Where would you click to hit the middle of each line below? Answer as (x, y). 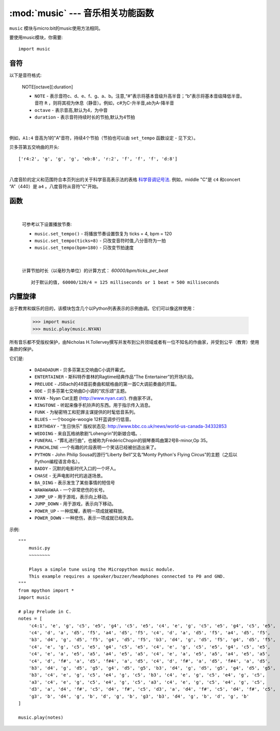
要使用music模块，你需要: (36, 37)
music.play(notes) (41, 717)
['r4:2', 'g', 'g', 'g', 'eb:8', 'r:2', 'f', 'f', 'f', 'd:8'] (98, 159)
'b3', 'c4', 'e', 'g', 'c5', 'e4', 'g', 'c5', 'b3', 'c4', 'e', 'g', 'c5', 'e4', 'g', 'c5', (147, 675)
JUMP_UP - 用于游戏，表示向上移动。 (73, 497)
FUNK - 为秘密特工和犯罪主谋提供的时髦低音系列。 (86, 412)
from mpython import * (46, 590)
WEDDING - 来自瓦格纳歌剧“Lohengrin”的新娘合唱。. (88, 433)
